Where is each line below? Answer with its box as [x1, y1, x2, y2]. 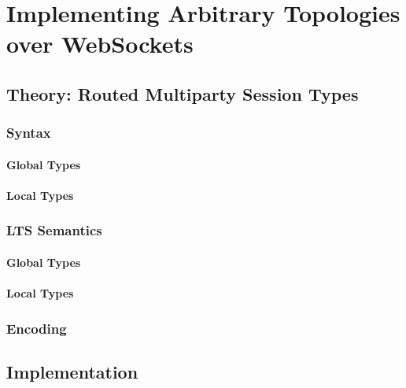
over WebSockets [6, 28, 194, 60]
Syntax [6, 123, 51, 142]
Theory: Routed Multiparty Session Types [6, 81, 359, 105]
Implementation [6, 360, 138, 384]
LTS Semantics [6, 220, 102, 240]
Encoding [6, 318, 67, 338]
